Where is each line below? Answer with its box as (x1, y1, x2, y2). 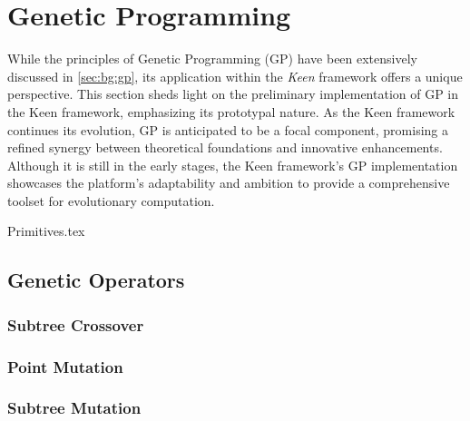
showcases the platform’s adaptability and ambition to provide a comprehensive (7, 173, 450, 192)
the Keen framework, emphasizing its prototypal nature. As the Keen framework (7, 102, 455, 121)
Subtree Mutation (7, 397, 142, 419)
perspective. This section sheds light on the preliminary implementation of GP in (7, 84, 459, 103)
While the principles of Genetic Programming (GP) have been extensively (7, 49, 417, 68)
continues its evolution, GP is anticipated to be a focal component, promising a (7, 120, 448, 139)
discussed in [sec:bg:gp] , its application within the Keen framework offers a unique (7, 66, 463, 85)
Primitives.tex (7, 221, 85, 240)
